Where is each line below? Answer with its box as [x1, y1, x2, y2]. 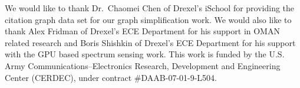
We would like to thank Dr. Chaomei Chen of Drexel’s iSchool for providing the [5, 2, 295, 14]
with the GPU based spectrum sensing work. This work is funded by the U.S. [5, 48, 285, 60]
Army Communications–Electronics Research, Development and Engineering [5, 59, 281, 71]
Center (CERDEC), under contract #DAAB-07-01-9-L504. [5, 71, 217, 83]
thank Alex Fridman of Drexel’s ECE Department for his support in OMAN [5, 25, 280, 37]
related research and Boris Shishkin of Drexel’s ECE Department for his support [5, 36, 296, 48]
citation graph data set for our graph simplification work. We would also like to [5, 13, 292, 25]
